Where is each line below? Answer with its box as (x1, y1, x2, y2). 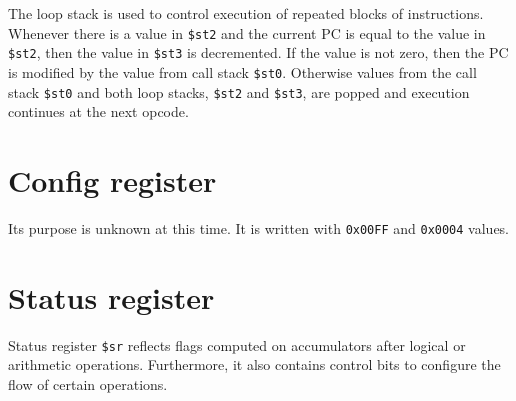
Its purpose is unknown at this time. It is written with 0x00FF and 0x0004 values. (8, 217, 510, 238)
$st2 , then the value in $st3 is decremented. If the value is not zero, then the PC (8, 42, 509, 63)
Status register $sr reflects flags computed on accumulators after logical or (8, 334, 466, 355)
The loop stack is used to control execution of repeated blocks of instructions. (8, 3, 484, 23)
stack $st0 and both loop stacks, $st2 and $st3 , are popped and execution (8, 81, 470, 102)
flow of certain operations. (8, 373, 168, 394)
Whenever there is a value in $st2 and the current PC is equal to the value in (8, 22, 486, 43)
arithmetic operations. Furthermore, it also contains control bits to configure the (8, 354, 501, 375)
